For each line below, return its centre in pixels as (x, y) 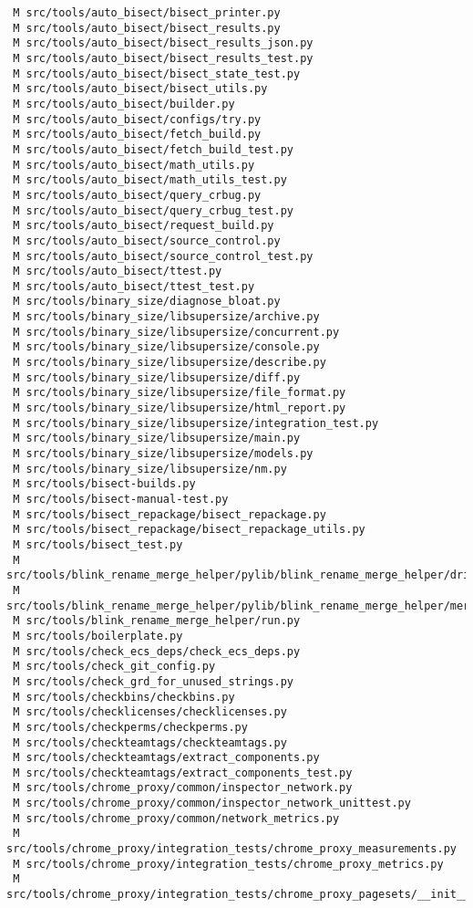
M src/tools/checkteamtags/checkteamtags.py (150, 742)
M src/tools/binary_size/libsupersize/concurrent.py (176, 332)
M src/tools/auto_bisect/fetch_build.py (137, 135)
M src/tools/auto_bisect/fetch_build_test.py (153, 149)
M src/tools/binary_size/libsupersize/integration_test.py (196, 423)
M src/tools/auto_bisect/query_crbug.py (137, 195)
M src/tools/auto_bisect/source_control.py (147, 240)
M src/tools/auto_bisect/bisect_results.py (147, 28)
